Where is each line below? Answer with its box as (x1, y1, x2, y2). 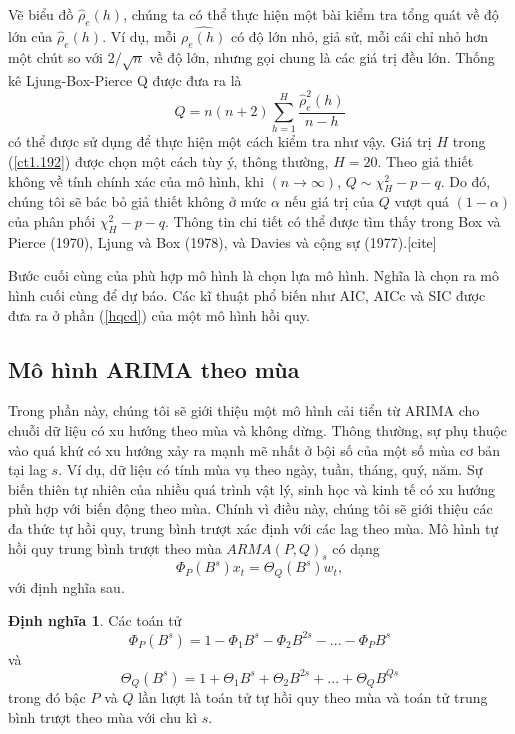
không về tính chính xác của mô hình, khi (8, 170, 264, 191)
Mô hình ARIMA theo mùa (8, 353, 300, 384)
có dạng (332, 537, 380, 558)
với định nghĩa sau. (8, 576, 125, 597)
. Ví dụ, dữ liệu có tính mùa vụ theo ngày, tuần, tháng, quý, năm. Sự (58, 459, 483, 480)
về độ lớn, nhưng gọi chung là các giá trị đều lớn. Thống (149, 46, 495, 67)
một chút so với (8, 46, 103, 67)
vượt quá (394, 191, 449, 212)
